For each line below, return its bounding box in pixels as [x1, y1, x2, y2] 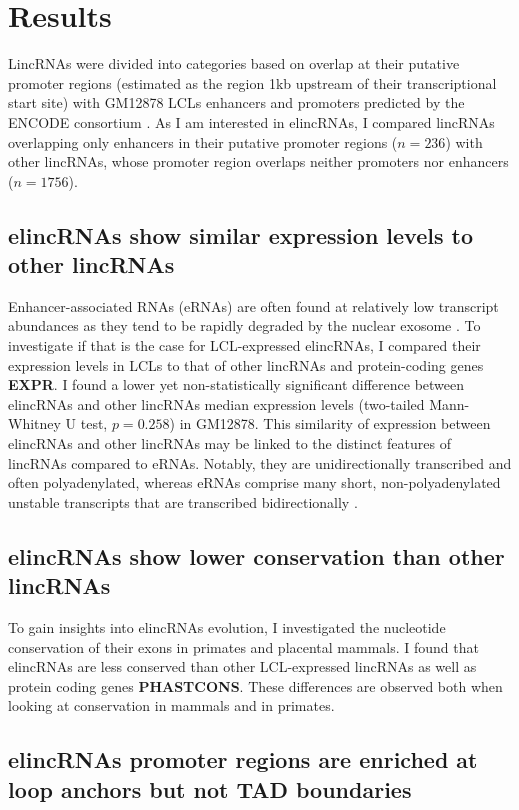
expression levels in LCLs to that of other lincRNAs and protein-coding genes [8, 354, 484, 375]
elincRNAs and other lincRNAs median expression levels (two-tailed [8, 393, 425, 414]
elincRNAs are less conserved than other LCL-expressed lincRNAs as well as [8, 656, 477, 677]
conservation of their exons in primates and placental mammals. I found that [8, 636, 479, 657]
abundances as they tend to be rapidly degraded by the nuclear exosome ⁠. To [8, 315, 481, 336]
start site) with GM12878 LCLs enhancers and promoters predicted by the [8, 92, 465, 113]
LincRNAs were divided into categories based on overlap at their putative [8, 53, 460, 74]
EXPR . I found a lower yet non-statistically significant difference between [8, 374, 465, 395]
